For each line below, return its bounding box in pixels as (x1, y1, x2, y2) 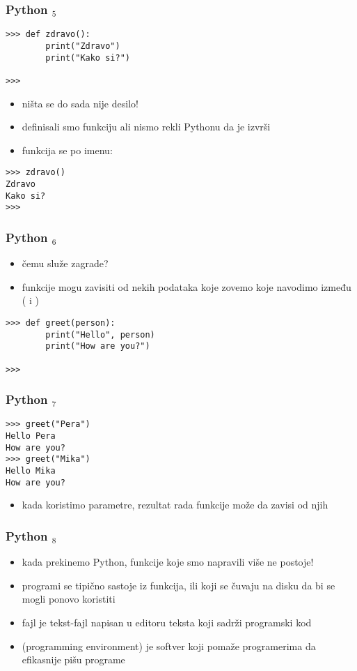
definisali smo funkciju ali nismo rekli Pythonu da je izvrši (22, 119, 271, 134)
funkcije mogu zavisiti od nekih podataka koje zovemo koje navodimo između (22, 279, 351, 294)
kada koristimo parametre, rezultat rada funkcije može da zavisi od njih (22, 497, 328, 512)
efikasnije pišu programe (22, 652, 125, 667)
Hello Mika (6, 466, 56, 476)
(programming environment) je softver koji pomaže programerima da (22, 638, 316, 653)
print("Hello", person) (45, 329, 155, 340)
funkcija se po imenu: (22, 142, 113, 157)
